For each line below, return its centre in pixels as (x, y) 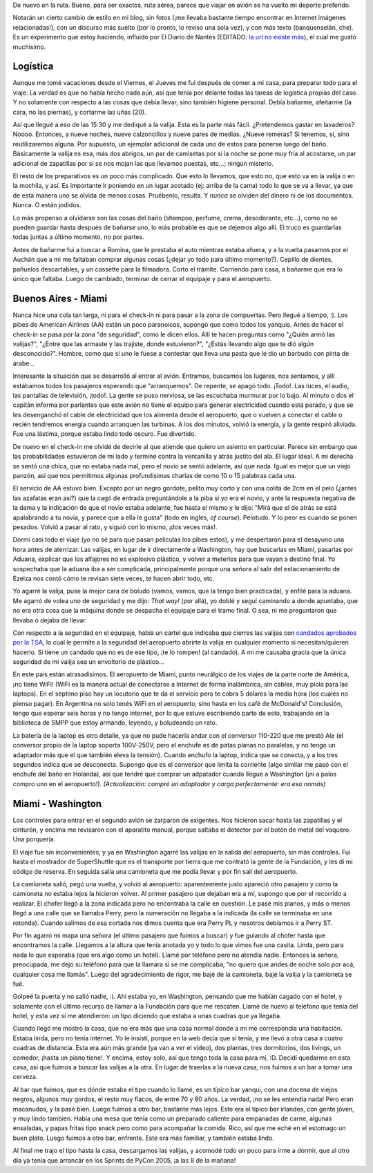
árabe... (23, 363)
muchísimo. (29, 47)
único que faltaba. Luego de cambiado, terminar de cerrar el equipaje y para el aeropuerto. (142, 278)
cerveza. (25, 1077)
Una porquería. (34, 839)
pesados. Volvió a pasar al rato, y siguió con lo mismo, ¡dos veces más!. (115, 527)
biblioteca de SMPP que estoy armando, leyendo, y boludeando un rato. (115, 723)
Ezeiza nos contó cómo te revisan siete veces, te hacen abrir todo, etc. (114, 578)
